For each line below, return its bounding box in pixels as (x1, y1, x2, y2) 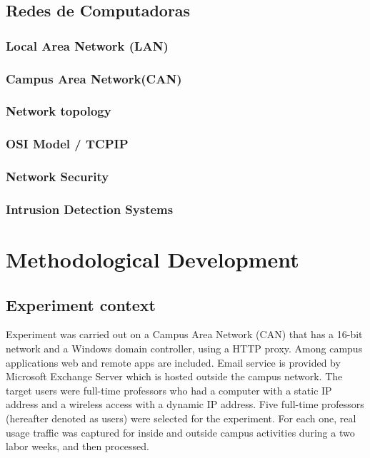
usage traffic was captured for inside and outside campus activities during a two (6, 424, 355, 439)
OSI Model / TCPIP (6, 135, 129, 153)
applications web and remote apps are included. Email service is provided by (6, 355, 341, 370)
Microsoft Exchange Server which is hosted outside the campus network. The (6, 369, 343, 384)
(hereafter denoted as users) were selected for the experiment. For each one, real (6, 410, 356, 425)
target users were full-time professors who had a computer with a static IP (6, 382, 332, 397)
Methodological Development (6, 245, 299, 274)
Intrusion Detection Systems (6, 200, 174, 218)
